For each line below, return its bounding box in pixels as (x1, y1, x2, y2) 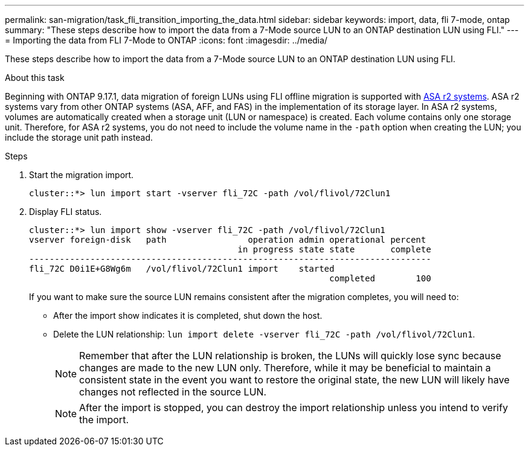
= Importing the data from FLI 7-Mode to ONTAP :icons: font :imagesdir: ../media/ (5, 35, 328, 45)
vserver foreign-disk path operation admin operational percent (29, 235, 426, 245)
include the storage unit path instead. (5, 132, 153, 142)
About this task (5, 72, 65, 83)
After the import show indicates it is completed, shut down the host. (53, 310, 322, 321)
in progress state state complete (237, 245, 431, 254)
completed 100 (329, 273, 431, 283)
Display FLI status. (29, 206, 102, 217)
